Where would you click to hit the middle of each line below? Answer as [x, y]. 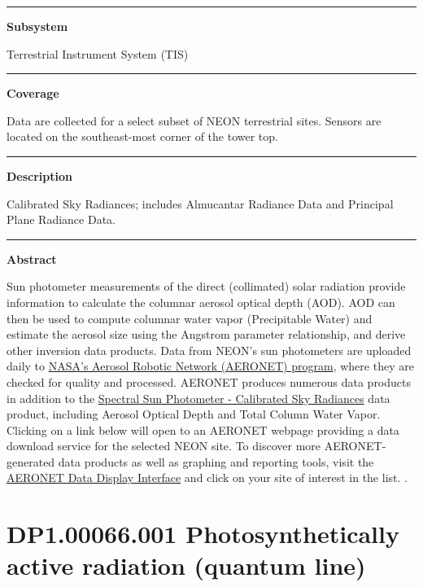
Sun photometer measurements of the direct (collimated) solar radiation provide [206, 286]
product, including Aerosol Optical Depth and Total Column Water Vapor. [194, 414]
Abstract [32, 258]
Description [40, 175]
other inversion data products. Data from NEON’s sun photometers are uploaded [209, 350]
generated [31, 461]
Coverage [33, 93]
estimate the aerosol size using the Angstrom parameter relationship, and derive [206, 334]
